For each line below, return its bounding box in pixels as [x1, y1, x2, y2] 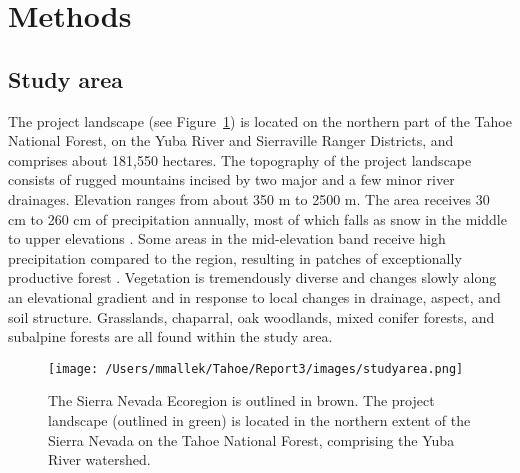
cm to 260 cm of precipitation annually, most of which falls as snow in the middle [8, 208, 507, 229]
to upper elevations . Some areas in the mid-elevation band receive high [8, 228, 446, 249]
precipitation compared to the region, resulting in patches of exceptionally [8, 247, 462, 268]
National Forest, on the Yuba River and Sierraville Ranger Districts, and [8, 130, 454, 151]
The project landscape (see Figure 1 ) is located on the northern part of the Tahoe [8, 110, 512, 131]
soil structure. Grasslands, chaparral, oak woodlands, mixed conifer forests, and [8, 306, 495, 327]
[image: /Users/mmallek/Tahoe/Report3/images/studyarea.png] [48, 361, 464, 376]
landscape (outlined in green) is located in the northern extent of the [48, 409, 471, 430]
